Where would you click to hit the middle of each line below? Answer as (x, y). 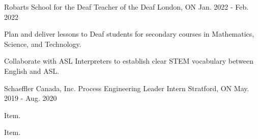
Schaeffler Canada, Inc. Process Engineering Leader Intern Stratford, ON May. (127, 88)
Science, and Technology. (43, 44)
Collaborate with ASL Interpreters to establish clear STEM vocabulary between (129, 61)
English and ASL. (32, 71)
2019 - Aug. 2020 (31, 98)
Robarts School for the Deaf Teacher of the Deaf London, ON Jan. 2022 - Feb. (126, 7)
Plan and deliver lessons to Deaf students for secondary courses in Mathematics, (129, 34)
